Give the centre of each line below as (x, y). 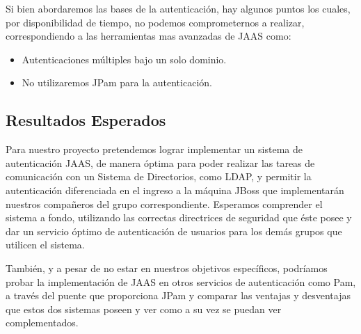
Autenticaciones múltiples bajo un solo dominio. (124, 59)
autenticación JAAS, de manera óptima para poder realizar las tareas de (160, 162)
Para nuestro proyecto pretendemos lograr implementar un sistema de (154, 149)
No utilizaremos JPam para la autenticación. (117, 82)
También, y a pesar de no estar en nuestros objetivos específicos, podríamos (167, 268)
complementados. (42, 323)
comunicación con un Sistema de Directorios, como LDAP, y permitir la (159, 176)
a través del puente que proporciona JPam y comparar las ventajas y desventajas (178, 295)
